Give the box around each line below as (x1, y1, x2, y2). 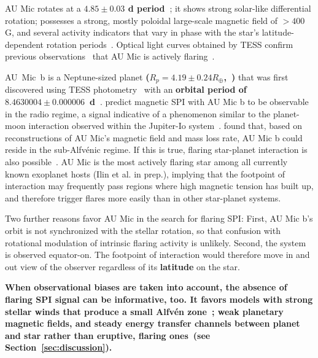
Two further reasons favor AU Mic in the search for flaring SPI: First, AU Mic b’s (5, 212, 313, 225)
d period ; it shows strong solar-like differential (128, 2, 311, 14)
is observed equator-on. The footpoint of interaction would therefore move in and (5, 248, 310, 261)
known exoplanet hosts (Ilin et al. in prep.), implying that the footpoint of (5, 167, 285, 180)
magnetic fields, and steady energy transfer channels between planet (5, 317, 300, 330)
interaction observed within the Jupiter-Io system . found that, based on (28, 119, 303, 132)
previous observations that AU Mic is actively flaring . (5, 50, 215, 63)
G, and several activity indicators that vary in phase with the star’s (5, 26, 260, 39)
